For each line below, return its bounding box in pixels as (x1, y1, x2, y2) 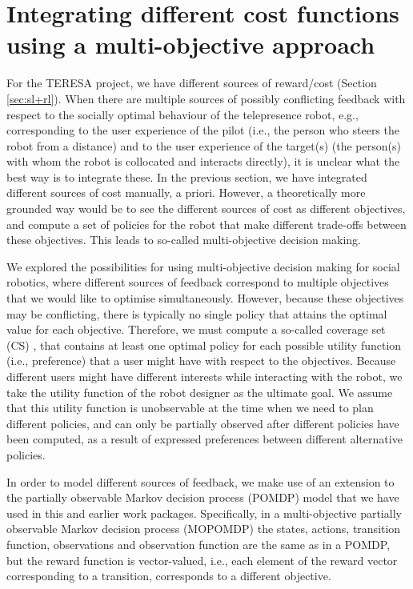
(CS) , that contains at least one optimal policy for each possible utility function (6, 336, 402, 353)
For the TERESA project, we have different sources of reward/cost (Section (6, 74, 377, 91)
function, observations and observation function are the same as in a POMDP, (6, 535, 391, 552)
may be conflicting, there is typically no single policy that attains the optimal (6, 305, 387, 322)
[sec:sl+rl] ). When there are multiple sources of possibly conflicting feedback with (6, 90, 406, 106)
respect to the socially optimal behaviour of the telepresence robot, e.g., (6, 106, 359, 122)
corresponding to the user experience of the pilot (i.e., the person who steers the (6, 122, 399, 138)
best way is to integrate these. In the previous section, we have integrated (6, 168, 367, 185)
